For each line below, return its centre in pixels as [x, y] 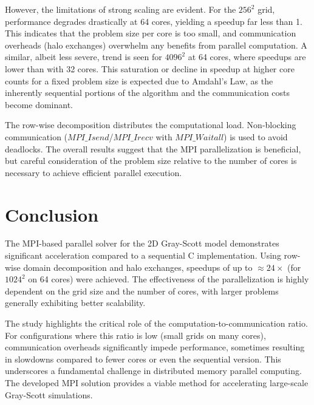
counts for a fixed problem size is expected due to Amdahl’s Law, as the [139, 80]
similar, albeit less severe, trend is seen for [84, 57]
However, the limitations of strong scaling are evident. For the [121, 9]
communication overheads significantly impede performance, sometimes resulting [155, 347]
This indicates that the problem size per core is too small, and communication [151, 33]
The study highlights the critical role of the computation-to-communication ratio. [156, 323]
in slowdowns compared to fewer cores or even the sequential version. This [143, 359]
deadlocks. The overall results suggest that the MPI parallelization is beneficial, [153, 148]
